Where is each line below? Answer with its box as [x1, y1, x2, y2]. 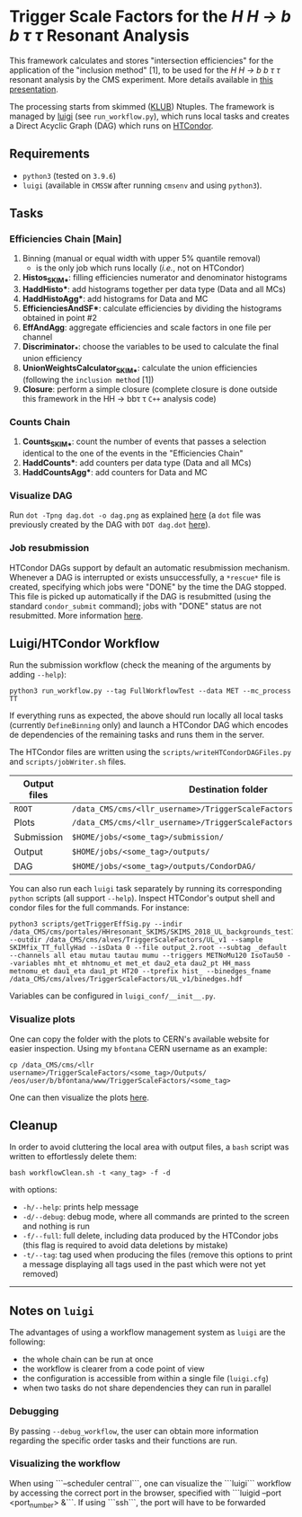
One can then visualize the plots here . [9, 1092, 150, 1103]
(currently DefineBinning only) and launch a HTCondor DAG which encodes [9, 720, 289, 731]
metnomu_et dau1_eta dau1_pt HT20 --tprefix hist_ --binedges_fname [9, 967, 271, 976]
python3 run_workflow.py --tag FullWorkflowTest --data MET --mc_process [9, 687, 292, 696]
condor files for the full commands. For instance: [9, 902, 191, 913]
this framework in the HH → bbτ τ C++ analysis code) [22, 393, 218, 404]
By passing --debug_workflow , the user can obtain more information [9, 1425, 259, 1436]
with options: [9, 1184, 58, 1195]
